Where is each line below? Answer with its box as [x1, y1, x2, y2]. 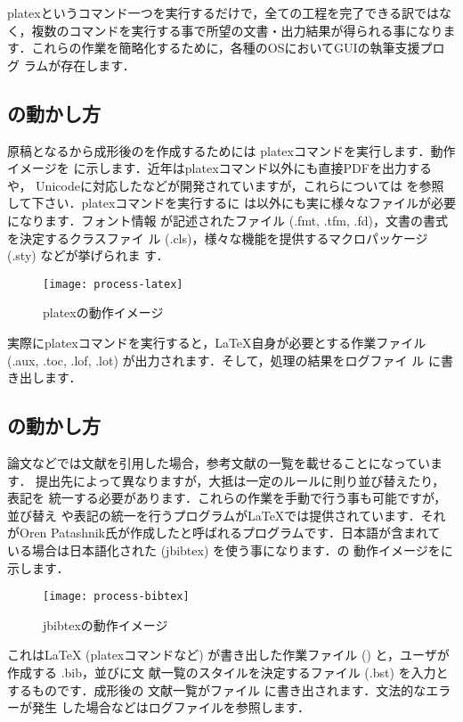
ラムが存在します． [23, 55, 135, 74]
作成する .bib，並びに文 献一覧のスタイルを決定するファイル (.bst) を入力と [7, 662, 449, 681]
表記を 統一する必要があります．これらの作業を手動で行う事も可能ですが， [7, 488, 447, 507]
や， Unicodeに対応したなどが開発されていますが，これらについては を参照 [7, 176, 444, 194]
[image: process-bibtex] [43, 590, 190, 603]
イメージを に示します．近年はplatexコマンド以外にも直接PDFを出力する [7, 159, 432, 177]
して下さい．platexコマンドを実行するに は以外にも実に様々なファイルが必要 [7, 193, 456, 212]
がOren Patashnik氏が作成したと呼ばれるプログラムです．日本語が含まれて [7, 523, 441, 542]
